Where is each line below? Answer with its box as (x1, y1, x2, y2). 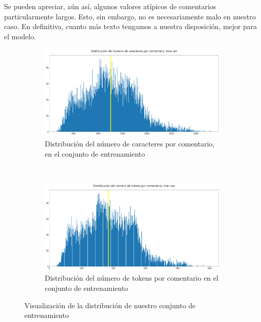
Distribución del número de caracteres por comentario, (45, 138, 215, 148)
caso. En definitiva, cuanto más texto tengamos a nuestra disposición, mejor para (4, 21, 257, 32)
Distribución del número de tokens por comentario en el (45, 273, 219, 283)
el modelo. (4, 31, 36, 41)
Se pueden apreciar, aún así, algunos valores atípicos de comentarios (4, 1, 216, 11)
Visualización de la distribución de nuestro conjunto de (24, 300, 196, 310)
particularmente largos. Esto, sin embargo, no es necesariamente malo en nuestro (4, 11, 256, 21)
